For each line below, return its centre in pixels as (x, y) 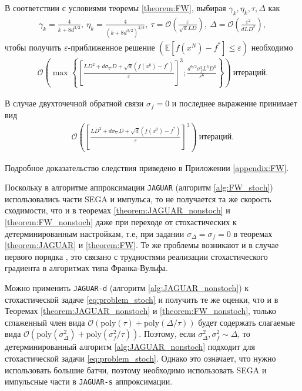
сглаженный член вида (45, 322)
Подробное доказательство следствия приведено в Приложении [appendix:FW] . (147, 167)
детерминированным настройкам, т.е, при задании (95, 233)
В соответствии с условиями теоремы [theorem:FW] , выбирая (115, 8)
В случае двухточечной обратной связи (74, 103)
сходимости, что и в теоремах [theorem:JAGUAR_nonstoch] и (118, 210)
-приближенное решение (111, 47)
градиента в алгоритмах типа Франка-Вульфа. (86, 268)
